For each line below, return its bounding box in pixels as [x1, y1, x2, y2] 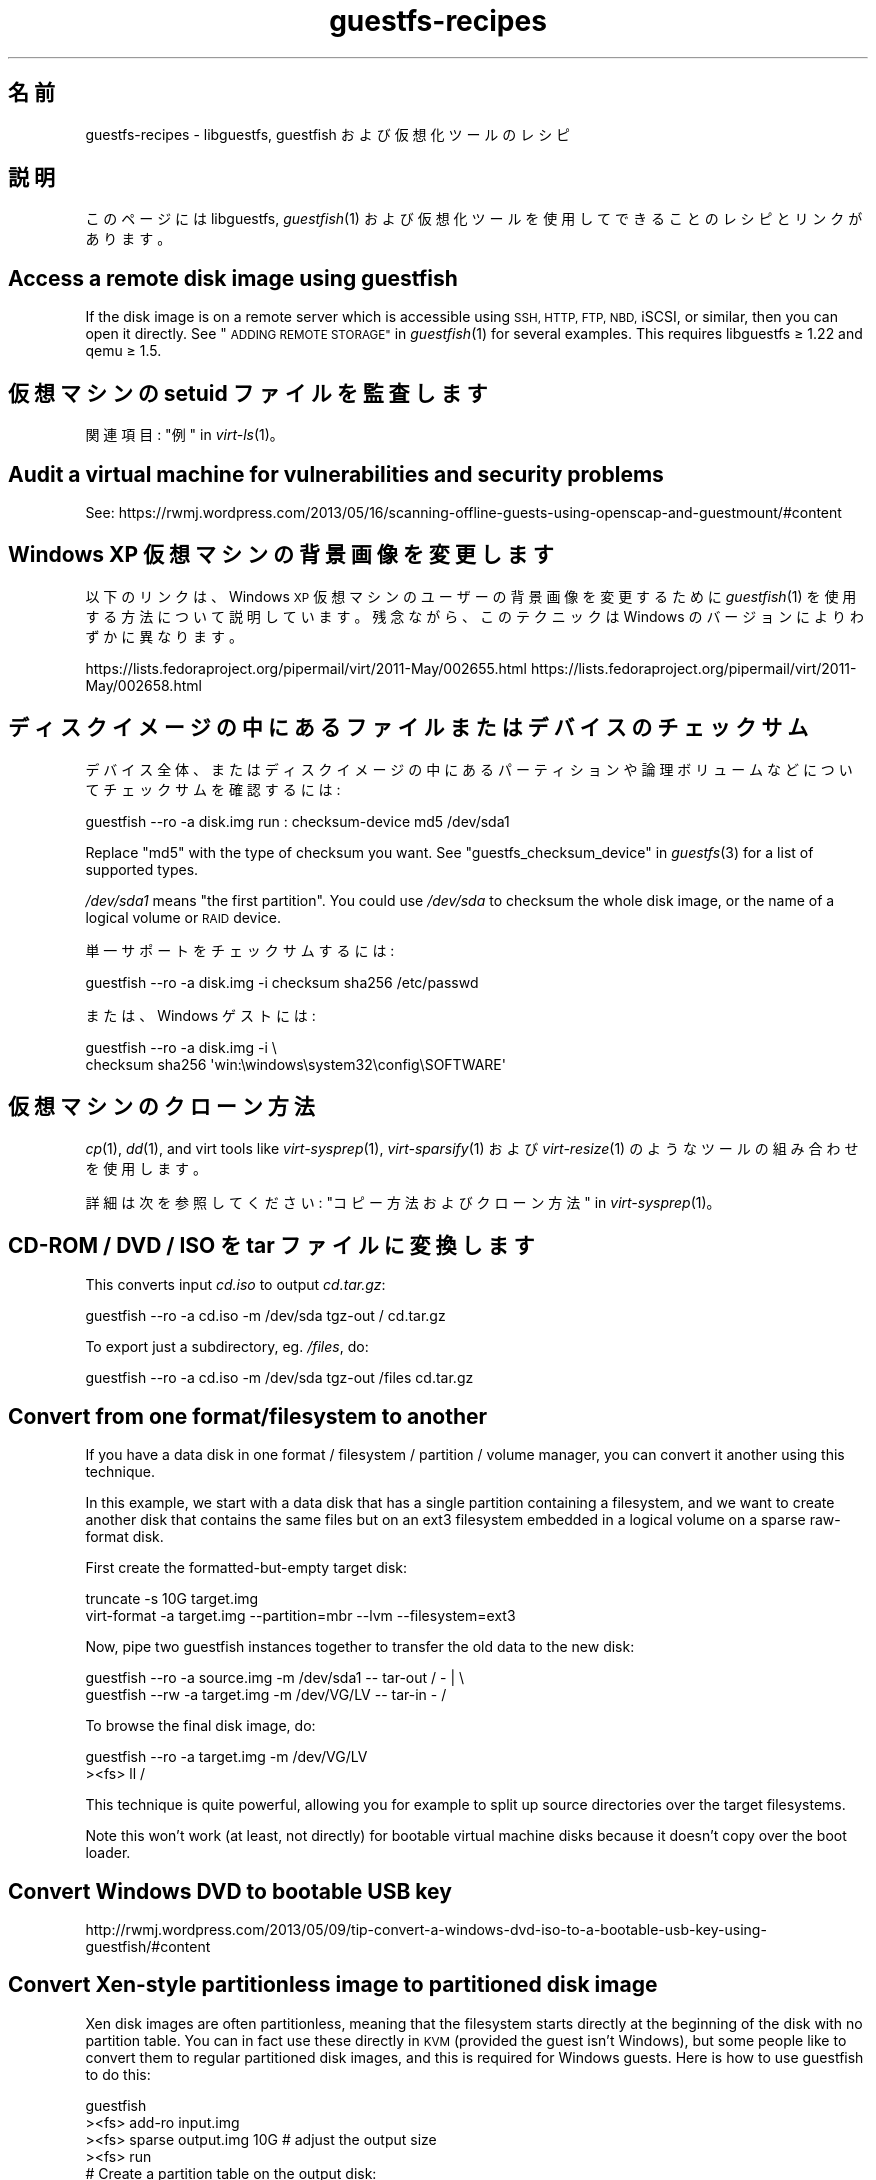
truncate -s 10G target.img [85, 1590, 259, 1608]
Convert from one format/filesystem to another [8, 1403, 488, 1429]
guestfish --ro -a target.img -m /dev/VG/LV [85, 1748, 368, 1766]
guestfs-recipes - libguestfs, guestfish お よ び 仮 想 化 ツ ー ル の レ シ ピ [85, 125, 571, 143]
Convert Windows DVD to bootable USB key [8, 1878, 452, 1904]
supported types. [85, 860, 199, 878]
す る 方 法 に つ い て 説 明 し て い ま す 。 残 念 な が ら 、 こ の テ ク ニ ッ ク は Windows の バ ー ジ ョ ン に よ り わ [85, 607, 864, 625]
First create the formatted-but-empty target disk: [85, 1559, 408, 1577]
